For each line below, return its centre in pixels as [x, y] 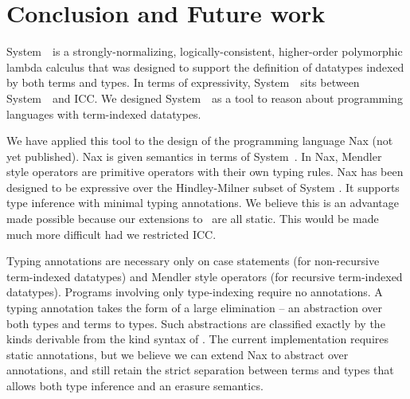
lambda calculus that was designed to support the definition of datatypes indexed [205, 66]
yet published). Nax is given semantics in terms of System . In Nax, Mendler [194, 156]
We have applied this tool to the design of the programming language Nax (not [200, 141]
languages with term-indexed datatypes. [104, 113]
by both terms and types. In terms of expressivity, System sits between [183, 82]
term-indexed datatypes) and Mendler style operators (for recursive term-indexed [205, 276]
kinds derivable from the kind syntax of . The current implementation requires [197, 339]
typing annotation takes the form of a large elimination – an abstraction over [195, 308]
